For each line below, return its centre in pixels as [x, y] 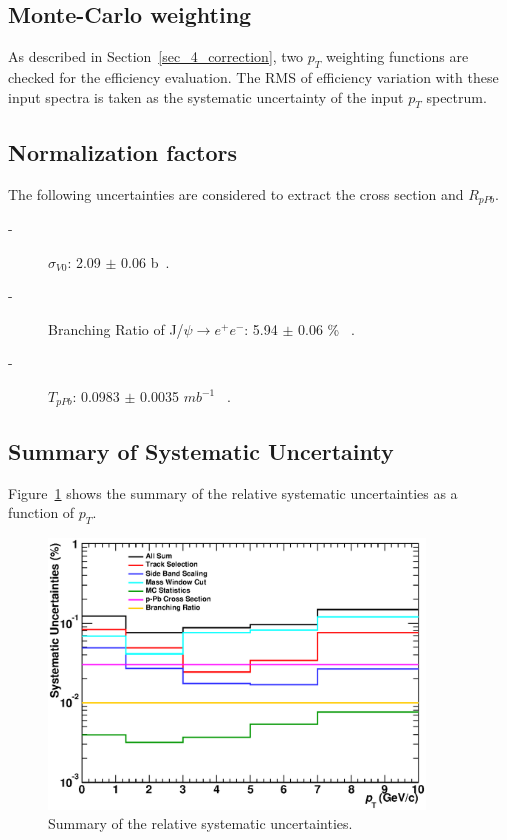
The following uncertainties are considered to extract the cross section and [236, 193]
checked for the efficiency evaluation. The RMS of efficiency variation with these [253, 77]
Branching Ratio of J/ [116, 328]
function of [41, 512]
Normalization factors [123, 151]
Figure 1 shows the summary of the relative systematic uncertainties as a [233, 492]
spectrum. [456, 96]
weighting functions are [397, 56]
